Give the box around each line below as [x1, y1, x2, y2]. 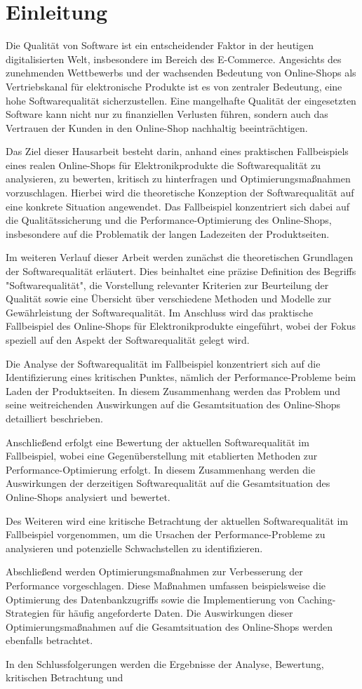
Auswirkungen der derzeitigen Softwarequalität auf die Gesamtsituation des [6, 476, 330, 490]
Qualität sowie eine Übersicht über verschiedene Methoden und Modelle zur [6, 291, 332, 306]
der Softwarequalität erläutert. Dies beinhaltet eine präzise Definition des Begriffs [6, 264, 356, 279]
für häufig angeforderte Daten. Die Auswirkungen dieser [52, 606, 293, 620]
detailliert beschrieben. [6, 410, 104, 425]
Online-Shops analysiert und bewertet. [6, 489, 170, 504]
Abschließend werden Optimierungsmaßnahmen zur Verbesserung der [6, 564, 303, 579]
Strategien [6, 606, 50, 620]
